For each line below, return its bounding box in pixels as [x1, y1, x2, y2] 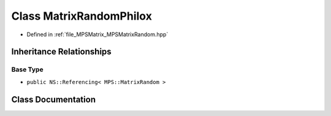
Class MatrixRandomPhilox [11, 9, 153, 23]
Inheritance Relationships [11, 47, 112, 57]
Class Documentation [11, 94, 96, 104]
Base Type [11, 65, 44, 74]
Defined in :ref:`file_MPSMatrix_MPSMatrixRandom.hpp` [26, 31, 169, 38]
